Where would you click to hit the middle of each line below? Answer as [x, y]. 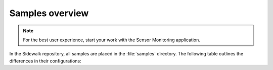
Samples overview [49, 13]
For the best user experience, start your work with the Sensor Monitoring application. [112, 40]
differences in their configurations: [45, 61]
